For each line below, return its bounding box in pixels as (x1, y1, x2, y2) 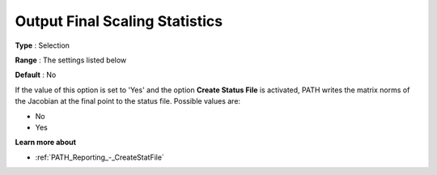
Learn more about (15, 138, 77, 147)
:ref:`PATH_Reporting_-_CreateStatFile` (35, 152, 165, 162)
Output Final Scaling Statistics (15, 12, 223, 30)
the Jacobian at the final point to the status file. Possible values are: (15, 96, 241, 106)
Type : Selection (15, 41, 70, 50)
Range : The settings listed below (15, 55, 127, 65)
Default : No (15, 70, 57, 80)
